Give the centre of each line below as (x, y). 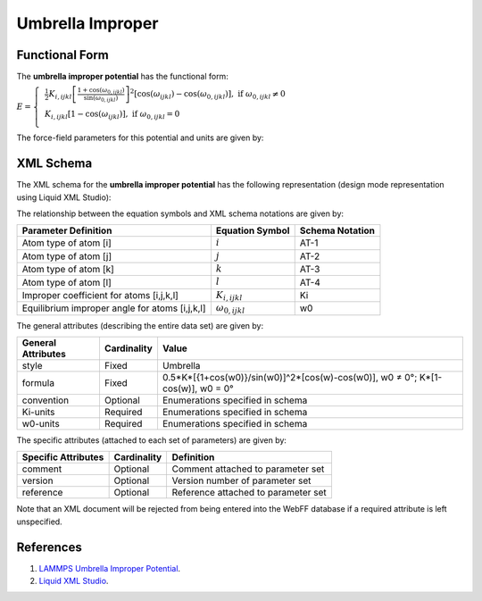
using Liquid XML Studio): (64, 197)
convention (46, 400)
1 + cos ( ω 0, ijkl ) (101, 91)
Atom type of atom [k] (68, 270)
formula (38, 383)
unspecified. (39, 522)
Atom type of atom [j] (66, 256)
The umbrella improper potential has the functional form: (123, 77)
